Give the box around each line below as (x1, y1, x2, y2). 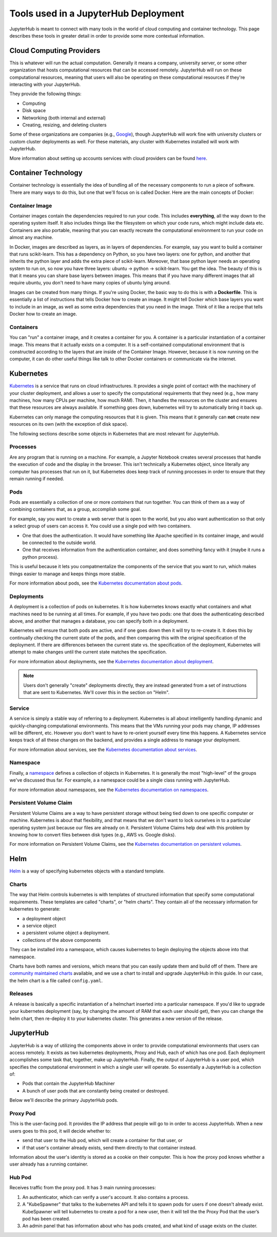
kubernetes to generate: (9, 906, 61, 912)
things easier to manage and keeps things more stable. (9, 571, 126, 577)
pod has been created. (22, 1216, 70, 1222)
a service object (22, 922, 56, 929)
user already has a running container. (9, 1161, 88, 1167)
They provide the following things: (9, 90, 82, 97)
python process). (22, 554, 58, 560)
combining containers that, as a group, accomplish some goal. (9, 506, 141, 513)
